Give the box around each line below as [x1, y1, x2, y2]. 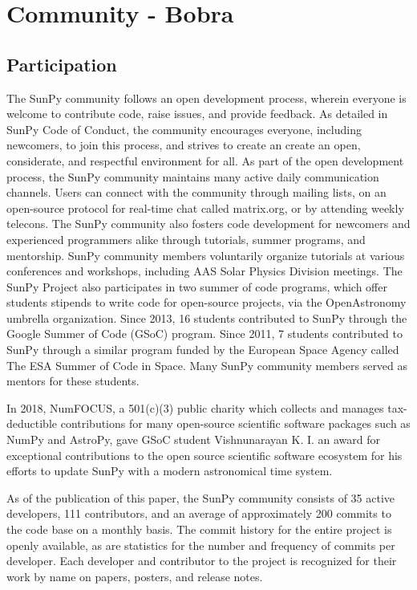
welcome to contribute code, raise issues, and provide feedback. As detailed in [6, 105, 388, 122]
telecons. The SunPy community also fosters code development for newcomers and [6, 215, 411, 232]
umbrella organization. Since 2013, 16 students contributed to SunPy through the [6, 309, 407, 326]
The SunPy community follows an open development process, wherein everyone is [6, 89, 407, 106]
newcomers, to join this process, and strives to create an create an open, [6, 136, 361, 153]
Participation [6, 51, 117, 76]
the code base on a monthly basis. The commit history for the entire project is [6, 521, 392, 538]
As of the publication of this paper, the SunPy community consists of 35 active [6, 489, 395, 506]
